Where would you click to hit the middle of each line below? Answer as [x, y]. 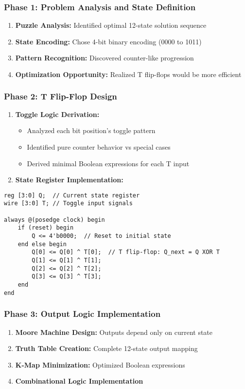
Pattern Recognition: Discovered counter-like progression [105, 58]
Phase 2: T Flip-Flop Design [61, 96]
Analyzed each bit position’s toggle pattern [91, 130]
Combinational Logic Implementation [79, 381]
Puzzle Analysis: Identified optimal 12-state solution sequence [111, 25]
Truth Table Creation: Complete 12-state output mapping [106, 348]
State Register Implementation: [69, 180]
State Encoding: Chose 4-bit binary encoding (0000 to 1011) [108, 41]
